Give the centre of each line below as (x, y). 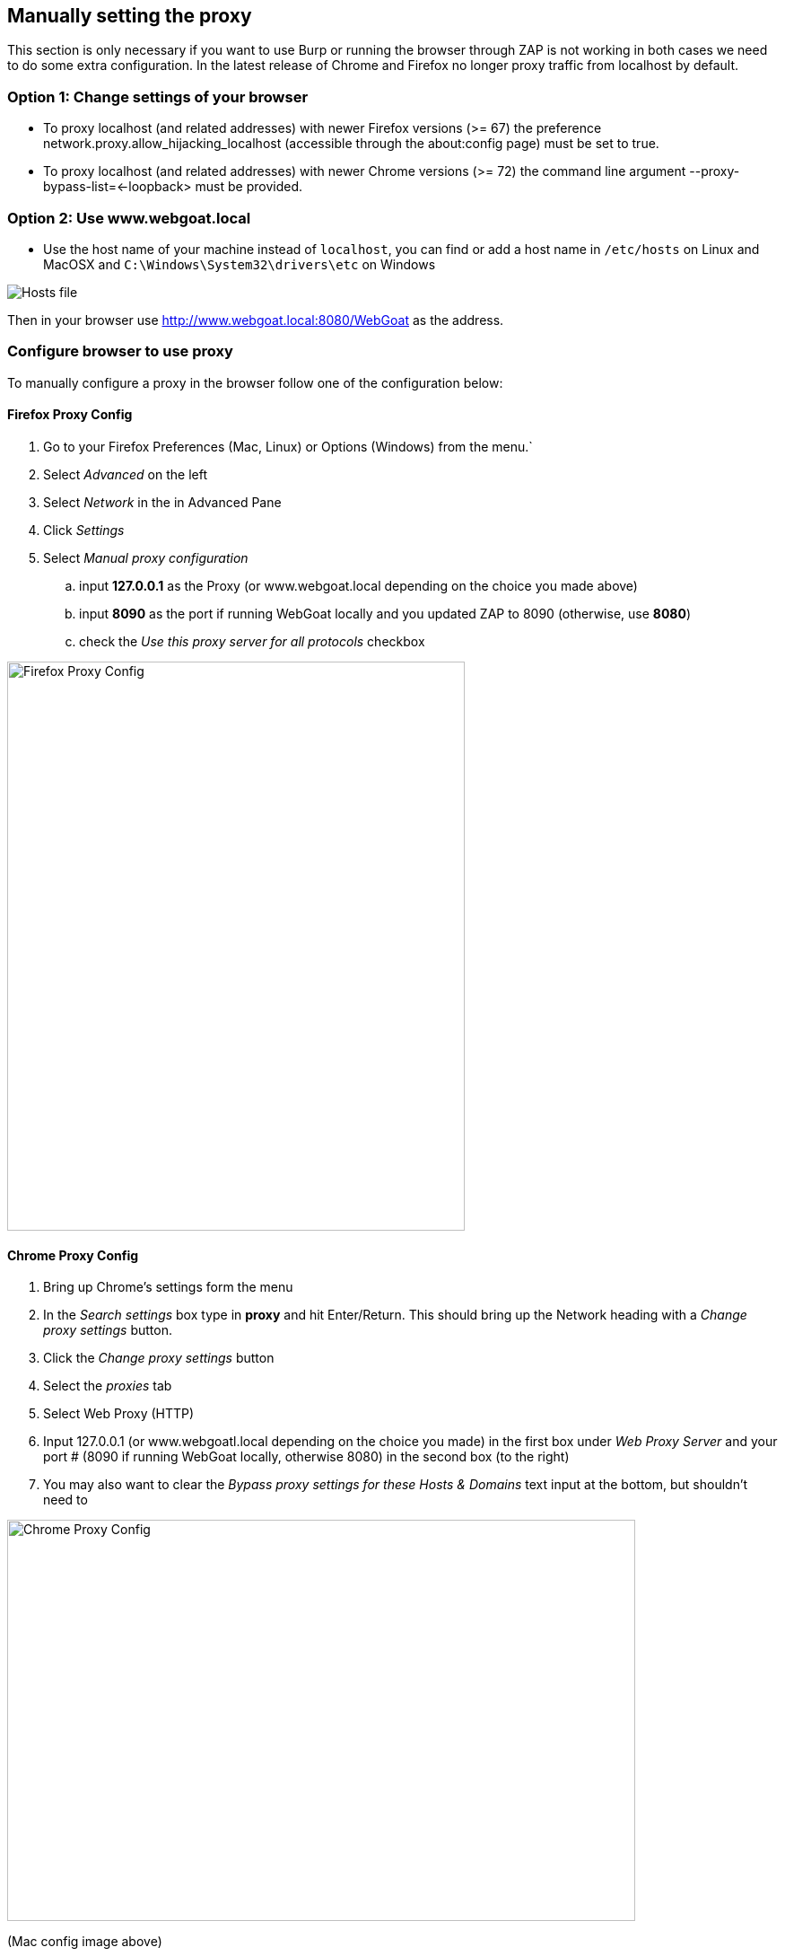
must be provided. (249, 187)
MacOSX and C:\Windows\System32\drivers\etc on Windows (240, 264)
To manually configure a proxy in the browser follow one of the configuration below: (255, 382)
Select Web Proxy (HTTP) (119, 1414)
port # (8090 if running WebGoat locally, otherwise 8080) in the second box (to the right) (306, 1457)
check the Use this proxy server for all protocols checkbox (252, 641)
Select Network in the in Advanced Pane (162, 502)
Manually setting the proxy (130, 16)
